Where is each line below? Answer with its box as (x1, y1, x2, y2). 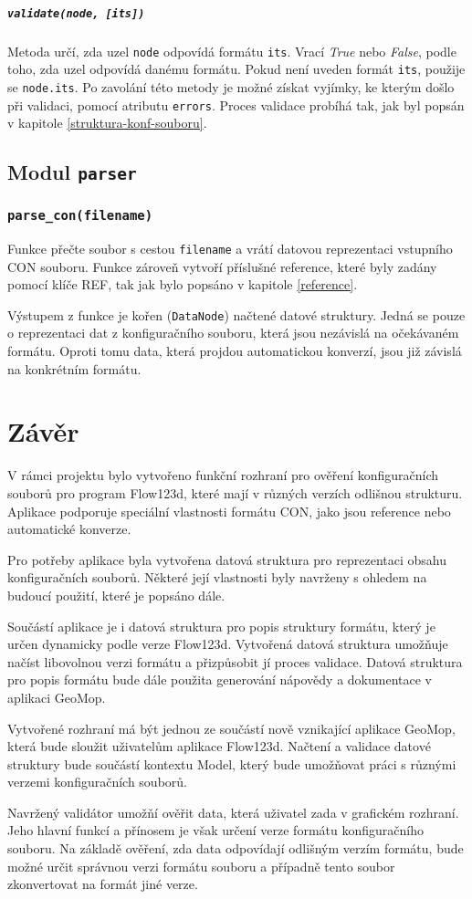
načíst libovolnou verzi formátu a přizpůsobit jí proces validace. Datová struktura (7, 652, 463, 671)
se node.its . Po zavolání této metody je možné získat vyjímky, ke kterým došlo (7, 77, 455, 96)
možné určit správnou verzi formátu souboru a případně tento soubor (7, 856, 395, 875)
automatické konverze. (7, 519, 131, 538)
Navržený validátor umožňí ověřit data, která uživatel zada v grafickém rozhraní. (7, 802, 459, 821)
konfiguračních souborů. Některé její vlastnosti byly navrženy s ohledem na (7, 568, 427, 587)
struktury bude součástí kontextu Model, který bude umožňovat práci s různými (7, 754, 456, 773)
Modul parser (7, 158, 137, 186)
